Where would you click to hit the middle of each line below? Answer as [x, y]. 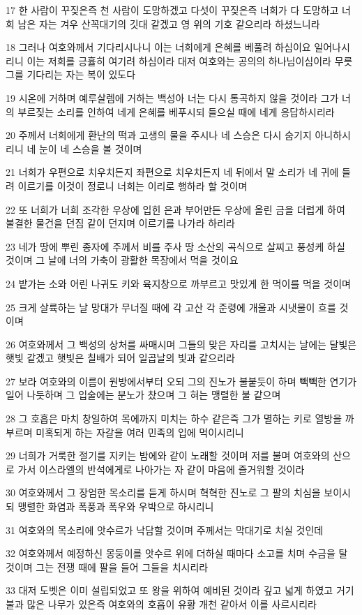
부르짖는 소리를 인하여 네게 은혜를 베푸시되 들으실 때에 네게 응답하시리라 [176, 111]
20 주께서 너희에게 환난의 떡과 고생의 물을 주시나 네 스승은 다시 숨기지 [159, 135]
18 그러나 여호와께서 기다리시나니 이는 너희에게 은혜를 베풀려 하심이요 [158, 47]
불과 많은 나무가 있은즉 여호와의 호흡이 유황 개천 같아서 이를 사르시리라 [161, 604]
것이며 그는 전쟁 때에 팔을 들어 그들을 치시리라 [107, 566]
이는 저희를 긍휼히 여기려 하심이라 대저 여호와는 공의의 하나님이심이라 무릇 [190, 60]
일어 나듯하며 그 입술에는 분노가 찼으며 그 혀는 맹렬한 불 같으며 [143, 395]
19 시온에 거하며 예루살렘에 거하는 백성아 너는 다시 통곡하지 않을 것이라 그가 [172, 97]
